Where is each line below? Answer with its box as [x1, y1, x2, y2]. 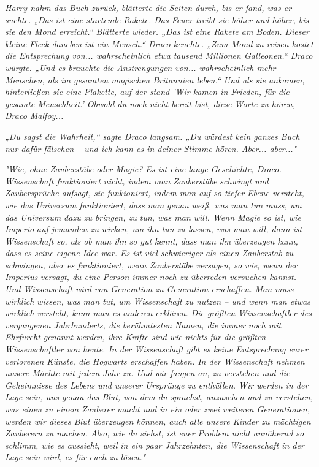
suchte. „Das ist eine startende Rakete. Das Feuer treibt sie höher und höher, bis [5, 13, 309, 26]
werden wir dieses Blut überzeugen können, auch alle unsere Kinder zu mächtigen [5, 414, 311, 427]
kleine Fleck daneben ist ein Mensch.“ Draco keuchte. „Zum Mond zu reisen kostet [5, 37, 313, 50]
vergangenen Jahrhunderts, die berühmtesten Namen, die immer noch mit [5, 318, 282, 331]
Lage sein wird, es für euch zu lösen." [5, 450, 146, 463]
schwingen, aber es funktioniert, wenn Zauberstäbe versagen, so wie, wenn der [5, 258, 298, 271]
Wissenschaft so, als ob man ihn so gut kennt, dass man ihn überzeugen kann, [5, 234, 298, 247]
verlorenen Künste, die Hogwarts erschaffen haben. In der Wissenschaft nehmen [5, 354, 305, 367]
